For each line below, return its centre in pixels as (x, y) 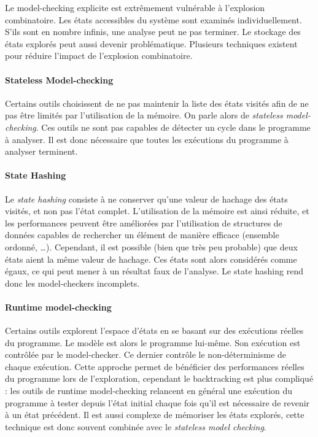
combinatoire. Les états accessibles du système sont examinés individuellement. (153, 19)
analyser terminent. (41, 151)
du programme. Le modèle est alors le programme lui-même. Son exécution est (153, 342)
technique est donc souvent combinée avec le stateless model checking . (136, 426)
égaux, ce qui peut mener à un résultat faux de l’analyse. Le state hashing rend (154, 271)
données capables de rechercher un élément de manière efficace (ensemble (142, 235)
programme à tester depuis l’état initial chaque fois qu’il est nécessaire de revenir (157, 402)
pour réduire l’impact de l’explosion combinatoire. (99, 56)
